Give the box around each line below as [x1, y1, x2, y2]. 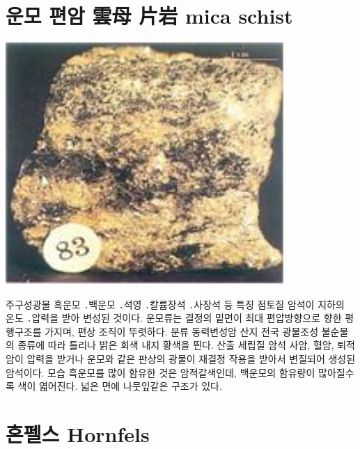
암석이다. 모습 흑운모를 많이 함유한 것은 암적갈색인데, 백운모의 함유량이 [6, 365, 315, 379]
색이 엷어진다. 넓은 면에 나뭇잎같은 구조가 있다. [17, 379, 222, 393]
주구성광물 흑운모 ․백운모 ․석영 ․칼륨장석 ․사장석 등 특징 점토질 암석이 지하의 [6, 297, 345, 311]
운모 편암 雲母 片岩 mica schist [6, 1, 293, 30]
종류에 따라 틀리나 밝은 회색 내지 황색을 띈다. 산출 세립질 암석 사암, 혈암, [17, 338, 334, 352]
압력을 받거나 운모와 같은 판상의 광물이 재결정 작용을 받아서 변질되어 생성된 [26, 351, 356, 365]
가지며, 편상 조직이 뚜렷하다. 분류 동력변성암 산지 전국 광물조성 [45, 324, 319, 338]
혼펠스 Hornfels [6, 419, 150, 448]
